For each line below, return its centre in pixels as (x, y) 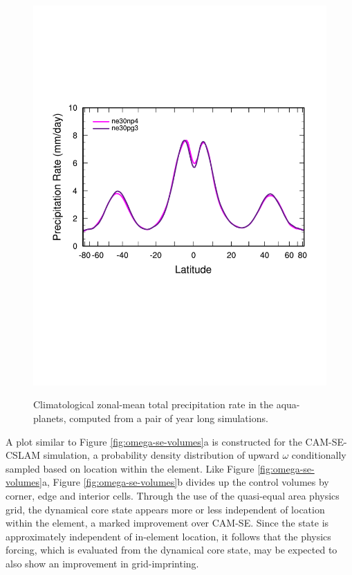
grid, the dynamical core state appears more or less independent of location (165, 509)
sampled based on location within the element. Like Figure (130, 468)
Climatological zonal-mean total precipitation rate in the (153, 404)
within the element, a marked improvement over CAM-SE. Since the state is (167, 523)
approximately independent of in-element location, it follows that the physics (168, 536)
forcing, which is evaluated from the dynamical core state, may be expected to (172, 550)
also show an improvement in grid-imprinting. (102, 564)
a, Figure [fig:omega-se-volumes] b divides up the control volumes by (185, 482)
